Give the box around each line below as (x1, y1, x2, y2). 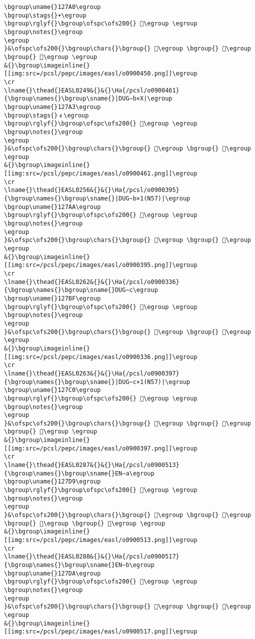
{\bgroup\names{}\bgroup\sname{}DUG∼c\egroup (4, 286, 158, 294)
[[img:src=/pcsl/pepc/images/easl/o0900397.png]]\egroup (4, 444, 197, 452)
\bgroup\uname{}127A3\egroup (4, 103, 101, 110)
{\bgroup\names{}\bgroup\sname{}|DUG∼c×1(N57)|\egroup (4, 378, 190, 385)
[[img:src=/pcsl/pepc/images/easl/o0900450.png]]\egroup (4, 70, 197, 77)
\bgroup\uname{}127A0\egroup (4, 3, 101, 10)
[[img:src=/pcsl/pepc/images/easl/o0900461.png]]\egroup (4, 170, 197, 177)
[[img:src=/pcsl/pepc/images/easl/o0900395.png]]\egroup (4, 261, 197, 269)
